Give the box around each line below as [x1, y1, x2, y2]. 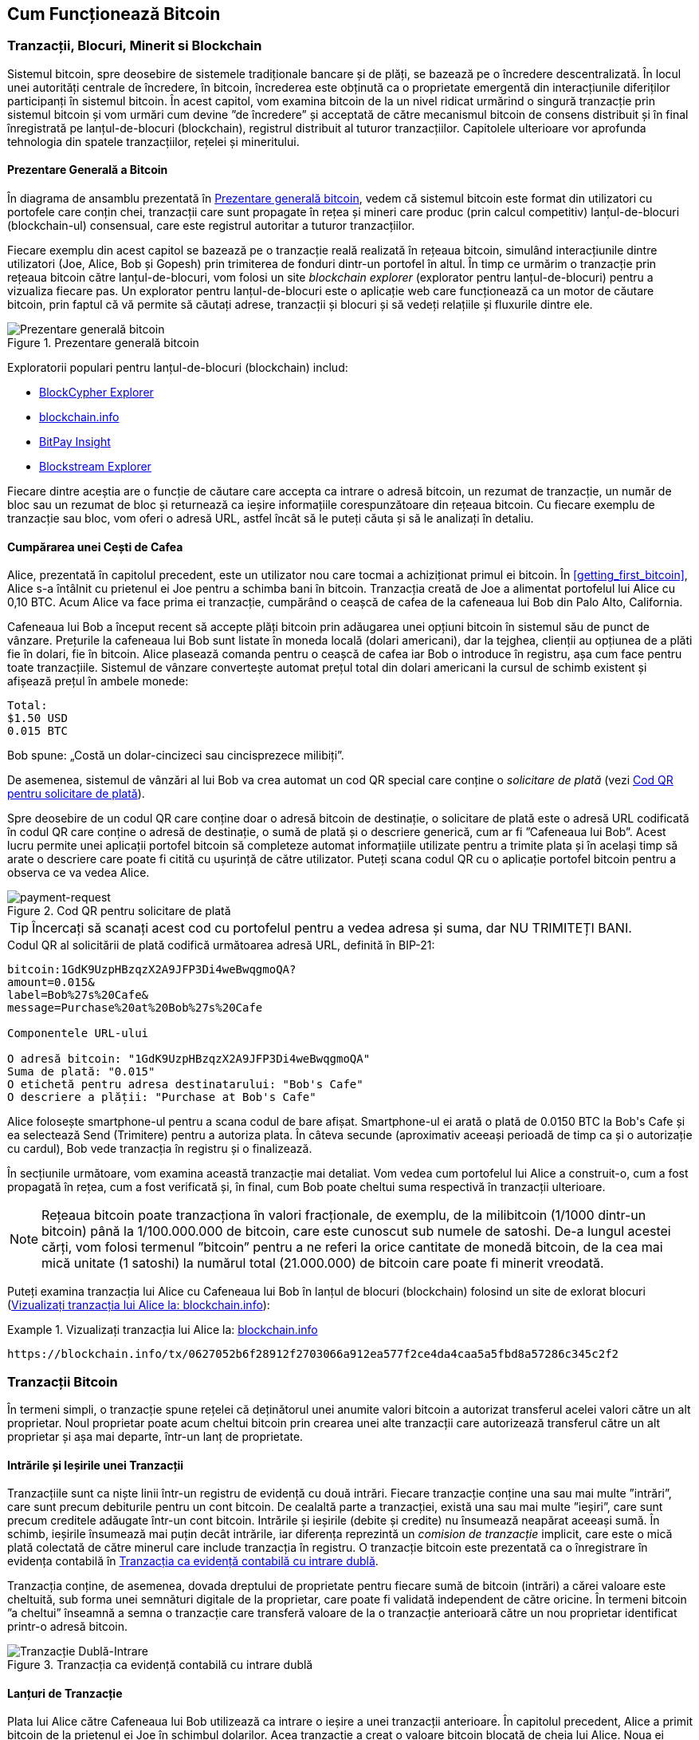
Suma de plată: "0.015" [7, 1065, 155, 1079]
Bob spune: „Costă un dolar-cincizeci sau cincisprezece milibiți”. [7, 748, 344, 763]
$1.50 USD [7, 712, 68, 725]
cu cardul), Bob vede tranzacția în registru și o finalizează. [7, 1142, 312, 1156]
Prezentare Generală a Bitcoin [7, 163, 168, 177]
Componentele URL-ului [7, 1027, 149, 1040]
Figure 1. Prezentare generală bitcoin [7, 336, 199, 350]
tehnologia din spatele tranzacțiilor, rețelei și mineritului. [7, 134, 300, 148]
